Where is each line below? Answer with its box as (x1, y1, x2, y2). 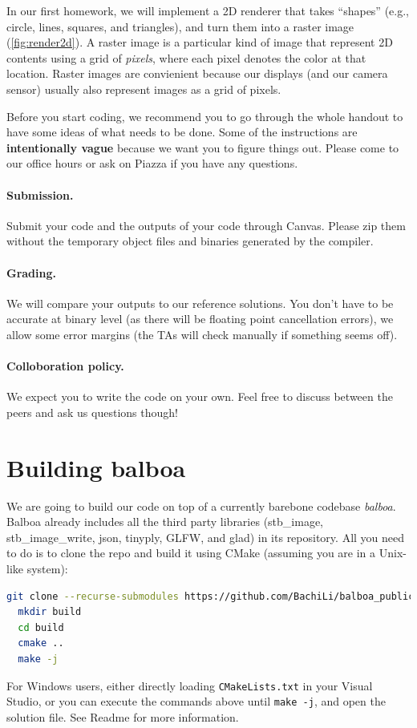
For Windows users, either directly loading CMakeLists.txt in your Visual (6, 677, 373, 694)
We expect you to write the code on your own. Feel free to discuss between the (6, 388, 393, 405)
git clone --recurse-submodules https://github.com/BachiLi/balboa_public (6, 590, 415, 602)
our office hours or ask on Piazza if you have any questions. (6, 155, 298, 172)
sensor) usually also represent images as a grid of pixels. (6, 80, 281, 97)
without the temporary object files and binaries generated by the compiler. (6, 233, 374, 249)
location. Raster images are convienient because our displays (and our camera (6, 65, 388, 82)
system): (26, 560, 68, 576)
